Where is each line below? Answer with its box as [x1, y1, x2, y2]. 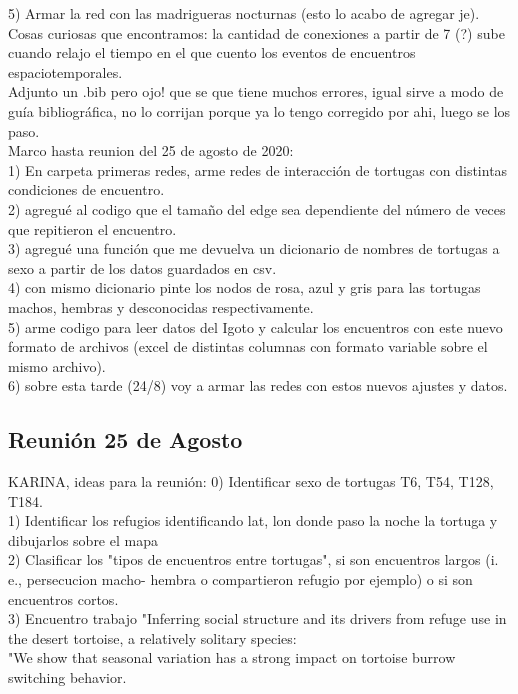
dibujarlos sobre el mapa [8, 529, 158, 550]
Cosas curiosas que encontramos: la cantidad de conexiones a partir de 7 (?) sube [8, 22, 505, 43]
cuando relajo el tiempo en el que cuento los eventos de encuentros [8, 42, 416, 63]
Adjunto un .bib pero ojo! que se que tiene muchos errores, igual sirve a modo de [8, 81, 504, 102]
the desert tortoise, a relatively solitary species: [8, 627, 297, 648]
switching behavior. [8, 667, 127, 688]
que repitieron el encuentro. [8, 218, 177, 239]
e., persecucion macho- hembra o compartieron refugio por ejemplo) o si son [8, 569, 473, 590]
